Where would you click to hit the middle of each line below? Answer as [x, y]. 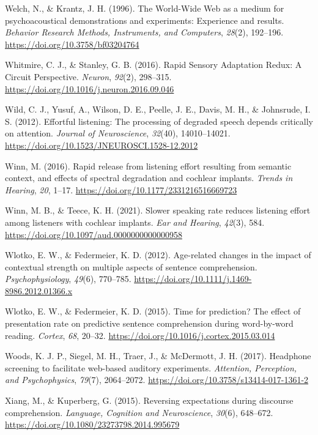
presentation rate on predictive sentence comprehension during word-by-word [149, 323]
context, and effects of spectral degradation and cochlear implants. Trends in [149, 178]
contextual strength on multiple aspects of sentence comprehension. [131, 266]
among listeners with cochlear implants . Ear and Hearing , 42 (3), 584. [135, 222]
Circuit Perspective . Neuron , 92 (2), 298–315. [88, 76]
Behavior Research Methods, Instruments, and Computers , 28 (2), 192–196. [144, 32]
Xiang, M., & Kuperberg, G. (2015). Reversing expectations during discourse [149, 400]
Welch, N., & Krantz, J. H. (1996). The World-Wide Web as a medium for [145, 8]
